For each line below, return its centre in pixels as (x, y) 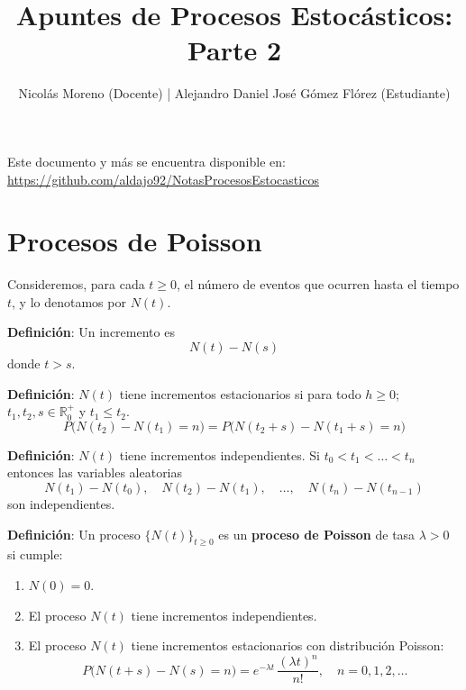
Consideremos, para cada (76, 284)
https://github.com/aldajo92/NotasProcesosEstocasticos (163, 179)
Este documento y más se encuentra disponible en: (146, 161)
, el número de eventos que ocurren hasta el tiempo (318, 284)
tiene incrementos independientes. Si (219, 454)
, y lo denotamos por (69, 301)
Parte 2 (234, 50)
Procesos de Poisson (135, 241)
